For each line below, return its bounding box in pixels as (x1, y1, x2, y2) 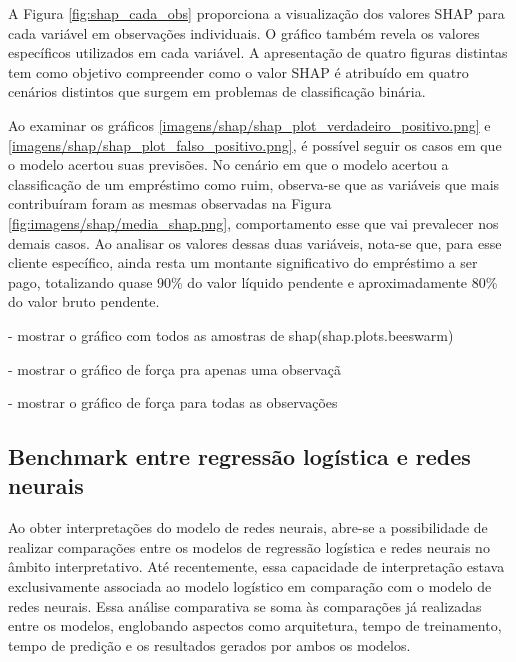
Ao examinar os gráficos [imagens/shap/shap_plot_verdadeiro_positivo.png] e (8, 114, 491, 135)
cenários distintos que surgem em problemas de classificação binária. (8, 81, 426, 102)
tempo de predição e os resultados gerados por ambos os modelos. (8, 634, 411, 655)
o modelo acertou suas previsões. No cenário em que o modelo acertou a (8, 154, 449, 175)
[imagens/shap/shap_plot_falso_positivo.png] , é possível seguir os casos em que (8, 134, 502, 155)
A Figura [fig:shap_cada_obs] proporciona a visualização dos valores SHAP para (8, 3, 505, 23)
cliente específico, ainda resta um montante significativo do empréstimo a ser (8, 252, 478, 273)
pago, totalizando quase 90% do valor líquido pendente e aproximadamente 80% (8, 271, 498, 292)
